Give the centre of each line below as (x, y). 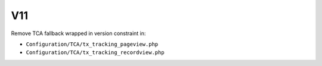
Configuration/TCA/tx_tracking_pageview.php (92, 44)
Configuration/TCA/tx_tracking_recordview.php (95, 53)
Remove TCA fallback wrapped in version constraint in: (78, 33)
